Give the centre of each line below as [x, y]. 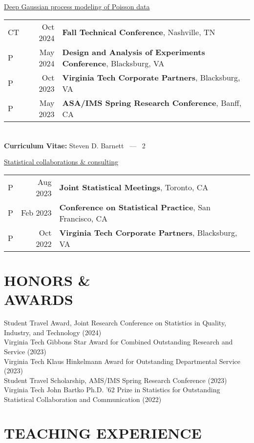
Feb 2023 [36, 213]
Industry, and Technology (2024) [53, 332]
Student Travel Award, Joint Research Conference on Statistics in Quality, [115, 323]
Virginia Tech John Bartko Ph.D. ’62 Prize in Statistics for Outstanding [112, 390]
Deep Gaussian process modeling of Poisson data [77, 6]
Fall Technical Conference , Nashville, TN [139, 32]
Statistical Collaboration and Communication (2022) [83, 399]
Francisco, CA [84, 218]
